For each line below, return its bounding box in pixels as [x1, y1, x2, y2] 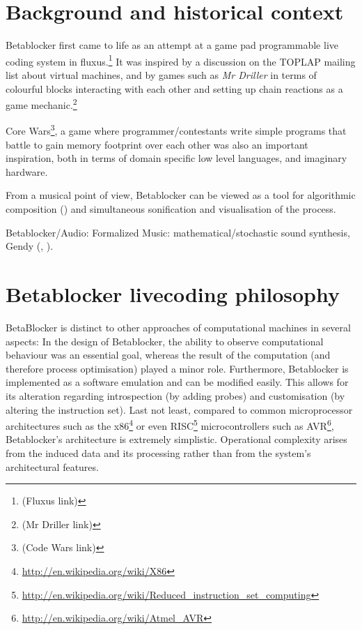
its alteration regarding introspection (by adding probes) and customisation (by [6, 388, 345, 403]
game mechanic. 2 [6, 96, 77, 112]
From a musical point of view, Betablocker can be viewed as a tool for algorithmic [6, 188, 356, 202]
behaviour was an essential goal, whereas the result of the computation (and [6, 347, 331, 362]
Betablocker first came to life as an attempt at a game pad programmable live [6, 38, 339, 52]
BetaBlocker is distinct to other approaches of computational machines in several [6, 320, 351, 334]
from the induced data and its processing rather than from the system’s [6, 445, 311, 460]
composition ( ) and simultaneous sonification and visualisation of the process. [6, 202, 336, 216]
